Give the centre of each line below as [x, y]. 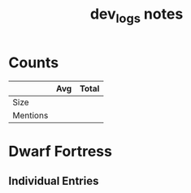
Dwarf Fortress [60, 151]
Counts [34, 62]
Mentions [30, 115]
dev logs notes [137, 15]
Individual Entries [54, 181]
